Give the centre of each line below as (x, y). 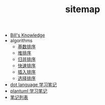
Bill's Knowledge (27, 35)
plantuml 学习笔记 (29, 91)
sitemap (83, 9)
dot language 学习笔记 (33, 85)
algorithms (21, 41)
